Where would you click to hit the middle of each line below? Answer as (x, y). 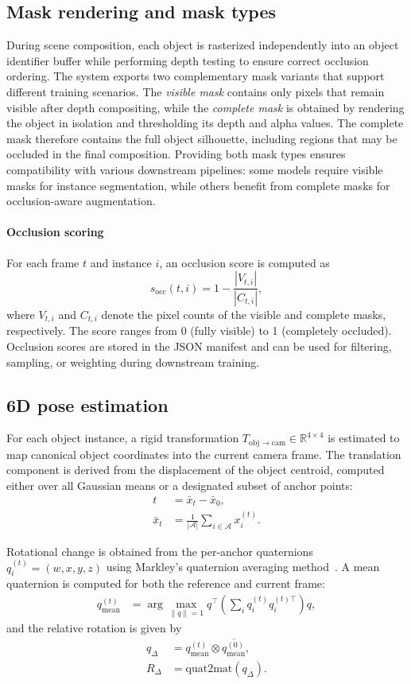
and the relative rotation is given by (94, 628)
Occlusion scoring (55, 232)
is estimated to (364, 438)
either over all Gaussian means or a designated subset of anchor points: (180, 486)
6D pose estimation (87, 404)
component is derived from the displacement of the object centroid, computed (196, 470)
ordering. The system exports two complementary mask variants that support (196, 76)
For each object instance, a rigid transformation (123, 438)
